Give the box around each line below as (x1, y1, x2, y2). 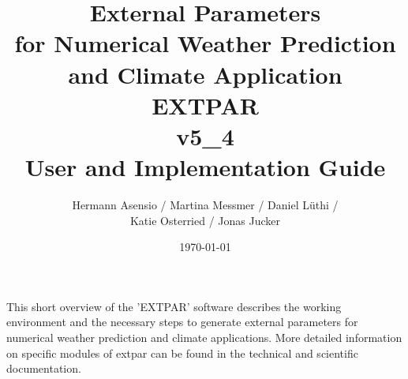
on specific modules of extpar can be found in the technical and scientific (6, 344, 358, 361)
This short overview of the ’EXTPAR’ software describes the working (6, 298, 342, 314)
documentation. (6, 360, 81, 377)
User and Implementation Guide (24, 151, 386, 183)
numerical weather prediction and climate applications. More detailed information (6, 329, 402, 346)
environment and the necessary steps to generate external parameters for (6, 313, 358, 330)
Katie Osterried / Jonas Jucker (129, 212, 281, 228)
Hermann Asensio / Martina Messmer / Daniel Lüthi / (72, 197, 339, 213)
